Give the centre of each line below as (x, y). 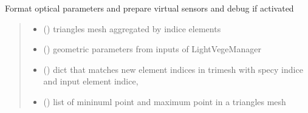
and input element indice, (91, 81)
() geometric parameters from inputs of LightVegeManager (152, 49)
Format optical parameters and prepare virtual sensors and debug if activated (149, 8)
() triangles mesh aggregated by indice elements (132, 28)
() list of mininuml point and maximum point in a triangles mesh (165, 101)
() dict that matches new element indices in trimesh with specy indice (173, 69)
